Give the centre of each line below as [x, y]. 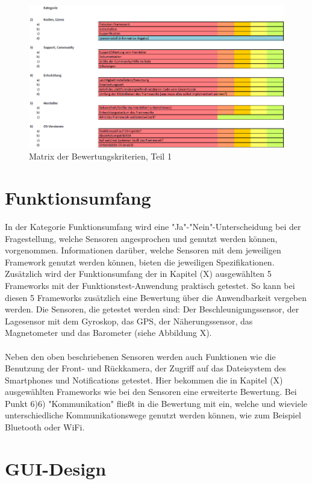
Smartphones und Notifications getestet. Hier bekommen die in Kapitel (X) [144, 380]
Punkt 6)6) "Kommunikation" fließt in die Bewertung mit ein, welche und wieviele [156, 403]
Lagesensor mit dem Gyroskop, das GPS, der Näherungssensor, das [129, 321]
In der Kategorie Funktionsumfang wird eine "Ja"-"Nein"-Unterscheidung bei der [153, 226]
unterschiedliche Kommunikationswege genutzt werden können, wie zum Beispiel [153, 415]
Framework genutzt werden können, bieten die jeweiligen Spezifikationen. [140, 262]
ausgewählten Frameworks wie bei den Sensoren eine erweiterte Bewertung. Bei [151, 392]
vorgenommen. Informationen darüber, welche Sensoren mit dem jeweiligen [143, 250]
